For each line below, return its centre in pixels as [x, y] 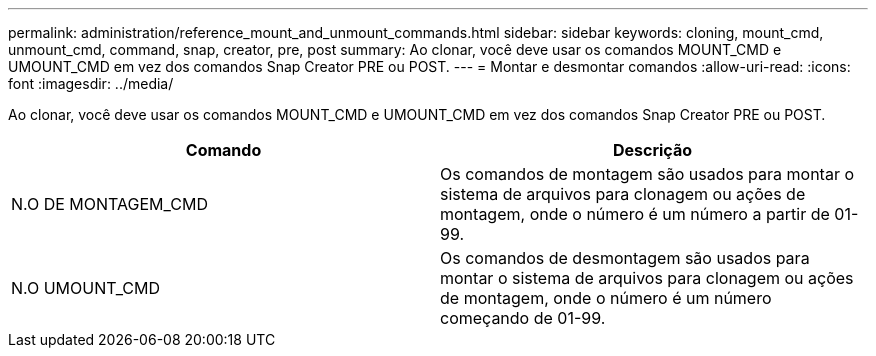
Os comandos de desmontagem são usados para [625, 258]
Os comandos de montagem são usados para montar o [647, 174]
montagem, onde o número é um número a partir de [635, 214]
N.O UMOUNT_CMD [86, 288]
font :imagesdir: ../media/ [91, 83]
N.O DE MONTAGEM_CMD [109, 204]
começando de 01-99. [523, 318]
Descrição [652, 150]
